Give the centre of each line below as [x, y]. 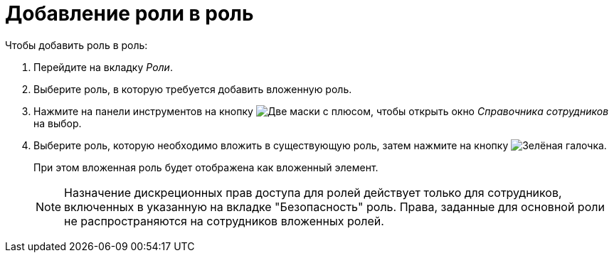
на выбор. [58, 123]
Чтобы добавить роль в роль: [76, 45]
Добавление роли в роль [129, 14]
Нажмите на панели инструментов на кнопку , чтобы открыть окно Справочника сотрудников [321, 111]
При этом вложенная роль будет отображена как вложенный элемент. [206, 167]
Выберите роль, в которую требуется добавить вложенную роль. [193, 89]
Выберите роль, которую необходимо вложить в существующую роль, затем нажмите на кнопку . [320, 145]
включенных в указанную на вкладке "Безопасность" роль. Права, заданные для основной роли [334, 206]
